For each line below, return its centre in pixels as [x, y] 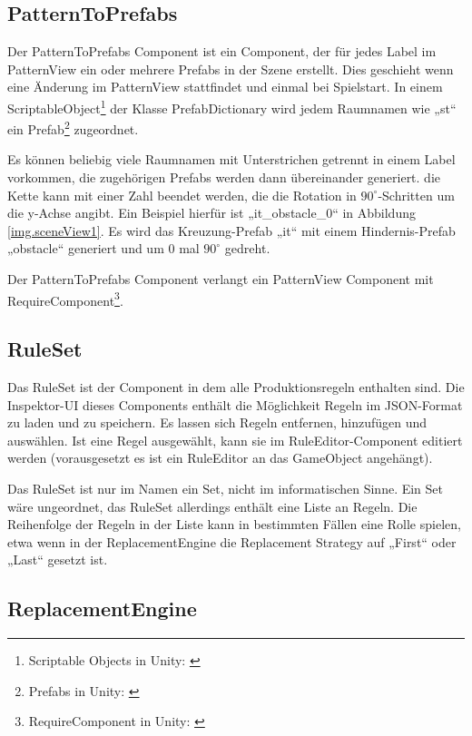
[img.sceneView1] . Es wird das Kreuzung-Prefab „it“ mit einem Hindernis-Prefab [231, 230]
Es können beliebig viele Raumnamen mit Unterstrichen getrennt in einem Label [231, 159]
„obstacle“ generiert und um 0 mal [103, 248]
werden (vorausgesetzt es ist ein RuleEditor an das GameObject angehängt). [220, 458]
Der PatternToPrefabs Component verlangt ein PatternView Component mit [221, 279]
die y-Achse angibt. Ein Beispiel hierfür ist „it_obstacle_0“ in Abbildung [211, 213]
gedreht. [247, 248]
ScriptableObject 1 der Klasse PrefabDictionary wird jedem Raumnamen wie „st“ [232, 106]
